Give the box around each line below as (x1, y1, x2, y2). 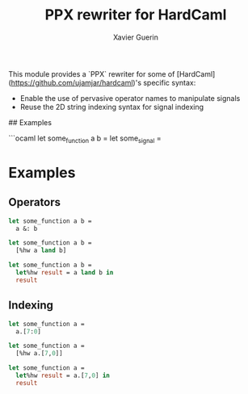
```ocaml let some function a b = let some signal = (8, 133, 162, 145)
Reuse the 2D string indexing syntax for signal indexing (19, 102, 204, 111)
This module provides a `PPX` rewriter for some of (8, 69, 175, 78)
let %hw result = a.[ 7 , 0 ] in (15, 371, 111, 380)
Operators (8, 195, 61, 209)
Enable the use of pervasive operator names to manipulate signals (19, 93, 241, 103)
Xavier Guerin (112, 32, 159, 42)
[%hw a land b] (15, 246, 67, 255)
